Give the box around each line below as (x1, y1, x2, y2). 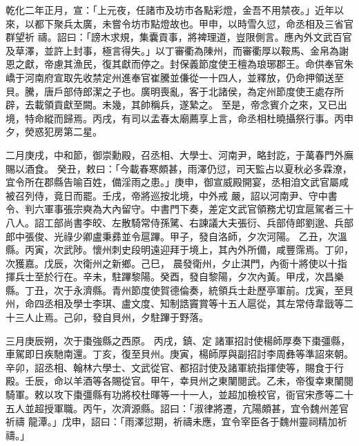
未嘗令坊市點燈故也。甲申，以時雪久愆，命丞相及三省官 (101, 16, 353, 30)
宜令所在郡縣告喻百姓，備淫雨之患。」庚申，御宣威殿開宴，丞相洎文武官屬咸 (6, 175, 349, 189)
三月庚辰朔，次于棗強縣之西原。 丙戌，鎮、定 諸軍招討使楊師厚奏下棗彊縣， (6, 333, 351, 347)
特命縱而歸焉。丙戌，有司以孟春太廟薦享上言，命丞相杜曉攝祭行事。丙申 (24, 110, 353, 125)
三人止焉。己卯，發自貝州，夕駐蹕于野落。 (14, 310, 208, 324)
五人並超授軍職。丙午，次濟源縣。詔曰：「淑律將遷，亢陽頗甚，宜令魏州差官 (6, 400, 349, 415)
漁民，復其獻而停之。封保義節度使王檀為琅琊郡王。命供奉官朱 (72, 57, 353, 71)
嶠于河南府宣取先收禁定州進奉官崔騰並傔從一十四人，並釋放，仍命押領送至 (6, 70, 344, 84)
